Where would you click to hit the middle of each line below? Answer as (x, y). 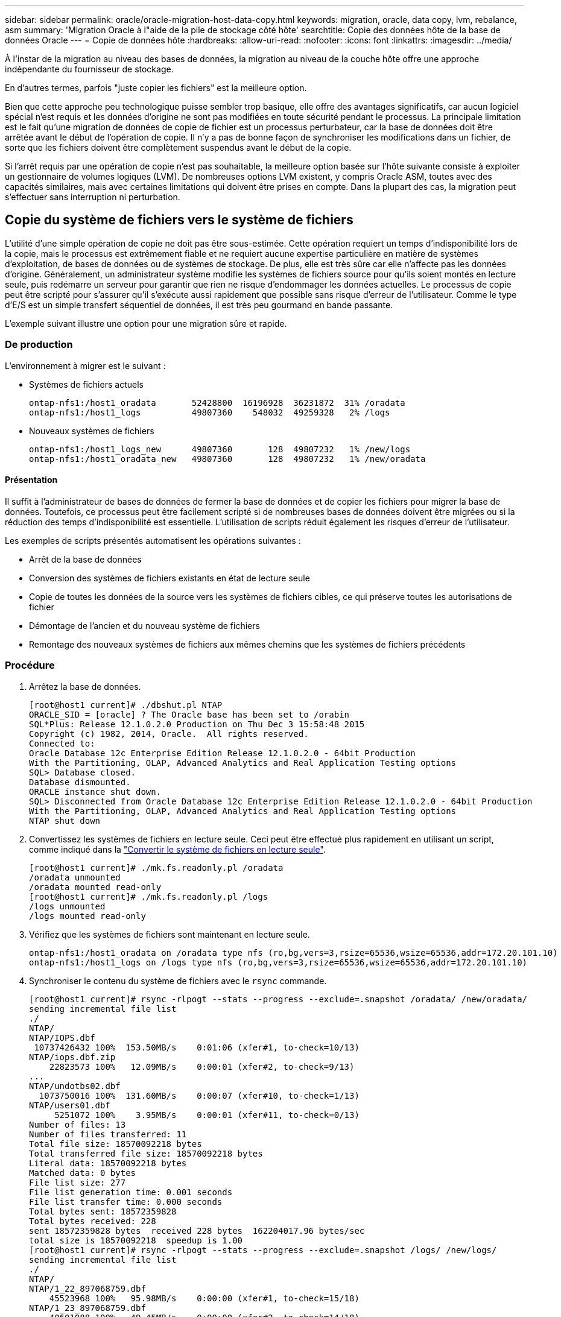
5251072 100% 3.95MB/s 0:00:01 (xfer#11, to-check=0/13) (207, 1115)
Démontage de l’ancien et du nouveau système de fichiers (144, 625)
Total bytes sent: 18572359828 (103, 1211)
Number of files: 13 (78, 1124)
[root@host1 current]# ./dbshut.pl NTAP (126, 705)
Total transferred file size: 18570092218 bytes (146, 1153)
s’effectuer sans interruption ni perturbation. (93, 197)
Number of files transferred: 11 (108, 1134)
